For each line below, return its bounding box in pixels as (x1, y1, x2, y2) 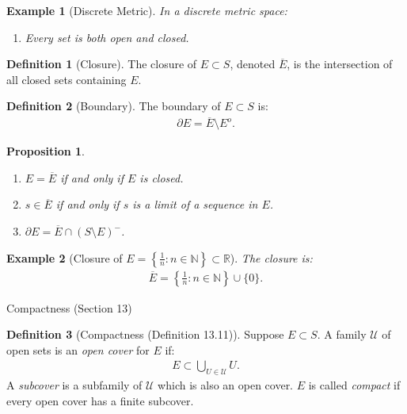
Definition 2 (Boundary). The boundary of (6, 98, 221, 114)
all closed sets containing (6, 71, 127, 87)
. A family (317, 326, 367, 343)
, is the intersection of (287, 56, 393, 72)
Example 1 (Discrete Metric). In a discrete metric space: (6, 2, 287, 18)
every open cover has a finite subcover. (6, 392, 194, 408)
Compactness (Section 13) (6, 299, 132, 316)
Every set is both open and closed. (25, 29, 189, 45)
